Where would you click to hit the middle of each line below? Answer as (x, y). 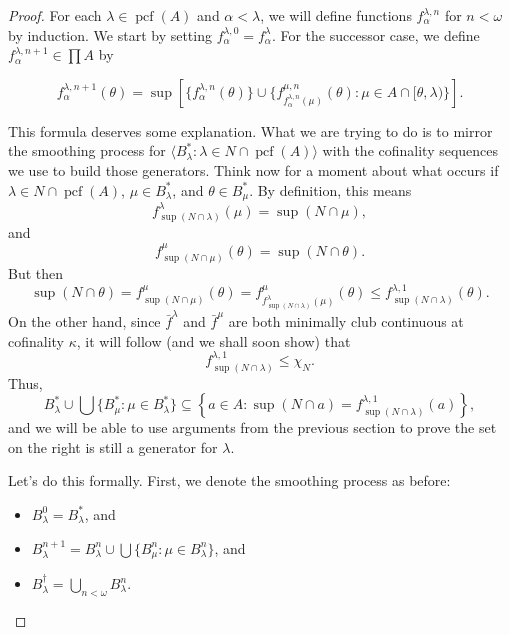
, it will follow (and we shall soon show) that (213, 340)
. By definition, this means (330, 189)
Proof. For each (55, 15)
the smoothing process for (87, 150)
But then (36, 273)
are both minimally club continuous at (346, 321)
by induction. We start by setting (110, 34)
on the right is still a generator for (113, 446)
